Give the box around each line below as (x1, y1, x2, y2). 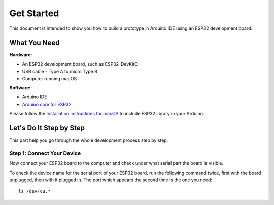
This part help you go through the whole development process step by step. (9, 137, 168, 143)
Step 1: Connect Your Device (9, 150, 81, 157)
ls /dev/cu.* (18, 188, 51, 194)
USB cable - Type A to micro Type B (22, 69, 97, 75)
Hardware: (9, 52, 32, 58)
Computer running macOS (22, 75, 77, 81)
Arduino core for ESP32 (22, 101, 72, 107)
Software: (9, 85, 31, 91)
